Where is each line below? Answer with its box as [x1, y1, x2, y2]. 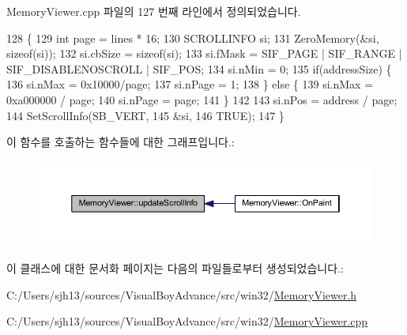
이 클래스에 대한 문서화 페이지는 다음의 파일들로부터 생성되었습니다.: [6, 260, 344, 277]
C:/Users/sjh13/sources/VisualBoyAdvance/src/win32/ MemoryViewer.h [6, 286, 357, 303]
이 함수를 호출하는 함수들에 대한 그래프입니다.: [6, 134, 235, 150]
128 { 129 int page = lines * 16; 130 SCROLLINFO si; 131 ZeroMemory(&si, [6, 29, 379, 46]
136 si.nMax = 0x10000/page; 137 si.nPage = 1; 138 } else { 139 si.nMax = [6, 76, 374, 92]
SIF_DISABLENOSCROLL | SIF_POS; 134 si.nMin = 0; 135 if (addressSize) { [6, 60, 392, 77]
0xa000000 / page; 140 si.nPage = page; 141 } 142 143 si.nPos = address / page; [6, 91, 398, 107]
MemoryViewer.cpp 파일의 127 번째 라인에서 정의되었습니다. [6, 3, 301, 19]
